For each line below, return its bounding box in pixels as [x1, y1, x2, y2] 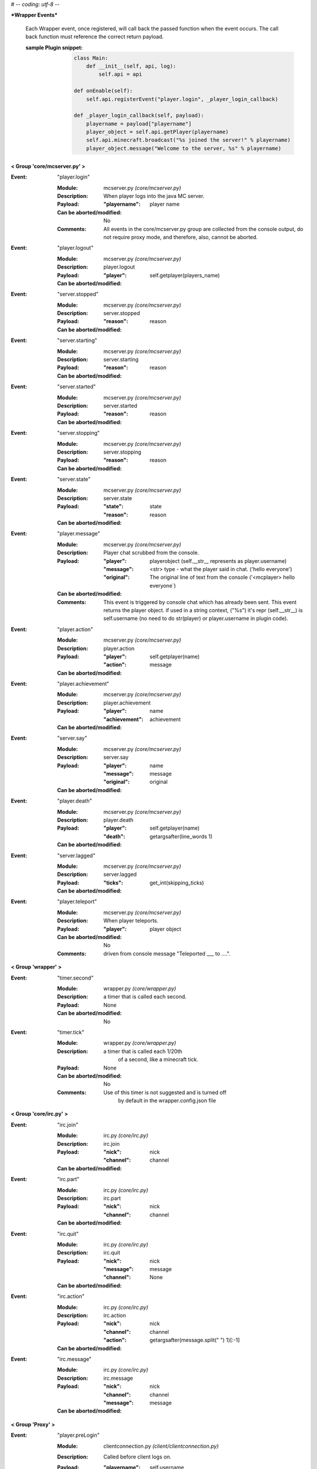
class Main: [73, 55, 109, 61]
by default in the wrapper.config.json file [118, 1097, 217, 1104]
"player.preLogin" [57, 1431, 100, 1439]
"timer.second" [57, 974, 94, 981]
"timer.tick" [57, 1028, 85, 1035]
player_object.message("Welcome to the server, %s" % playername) [86, 145, 282, 152]
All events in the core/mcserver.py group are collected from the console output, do [103, 225, 303, 232]
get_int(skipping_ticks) [150, 879, 204, 886]
